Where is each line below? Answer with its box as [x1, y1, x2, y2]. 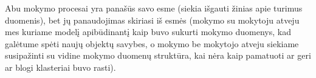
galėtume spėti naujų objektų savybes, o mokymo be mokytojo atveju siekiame [5, 37, 299, 50]
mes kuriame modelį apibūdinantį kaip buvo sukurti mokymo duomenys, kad [5, 25, 291, 38]
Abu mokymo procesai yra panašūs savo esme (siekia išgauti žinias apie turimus [5, 2, 303, 14]
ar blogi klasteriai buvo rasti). [5, 60, 116, 73]
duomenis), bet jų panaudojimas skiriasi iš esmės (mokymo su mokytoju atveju [5, 13, 300, 26]
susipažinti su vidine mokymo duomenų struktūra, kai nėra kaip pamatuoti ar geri [5, 49, 311, 62]
